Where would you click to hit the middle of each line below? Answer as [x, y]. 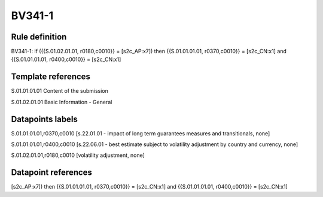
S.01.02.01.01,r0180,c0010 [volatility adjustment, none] [78, 155]
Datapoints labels [44, 119]
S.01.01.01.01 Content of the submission [60, 91]
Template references [51, 77]
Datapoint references [52, 173]
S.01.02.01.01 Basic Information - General [62, 102]
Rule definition [39, 37]
